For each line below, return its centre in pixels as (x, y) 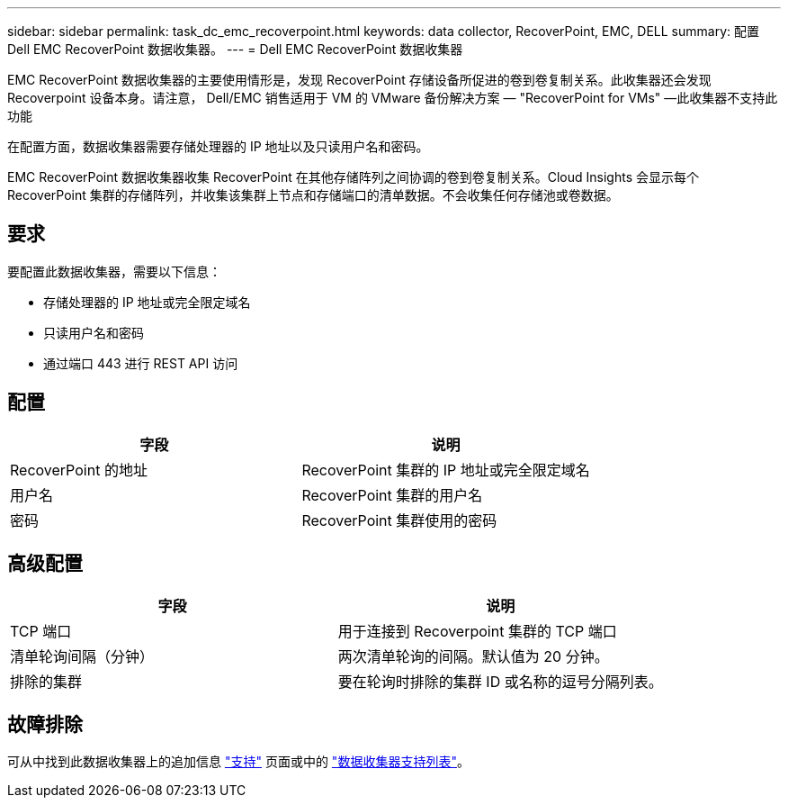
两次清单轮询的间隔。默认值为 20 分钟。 (473, 656)
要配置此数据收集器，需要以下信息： (114, 271)
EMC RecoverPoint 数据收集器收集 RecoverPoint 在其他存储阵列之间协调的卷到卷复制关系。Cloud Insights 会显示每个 (353, 177)
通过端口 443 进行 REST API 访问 (141, 363)
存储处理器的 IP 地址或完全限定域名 (147, 302)
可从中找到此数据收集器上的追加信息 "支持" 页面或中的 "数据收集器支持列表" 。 (238, 762)
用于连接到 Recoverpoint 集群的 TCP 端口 (477, 631)
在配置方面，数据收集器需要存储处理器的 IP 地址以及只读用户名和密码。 (218, 146)
